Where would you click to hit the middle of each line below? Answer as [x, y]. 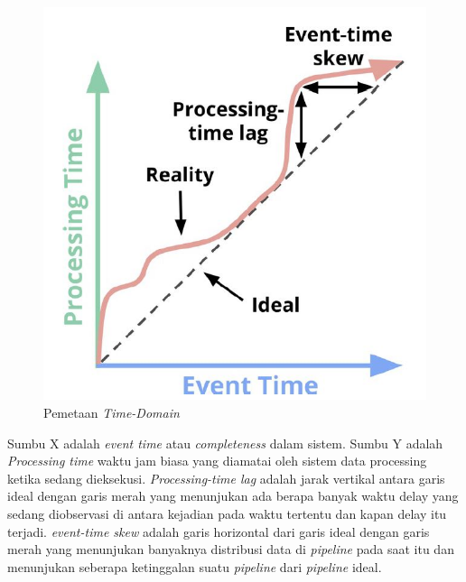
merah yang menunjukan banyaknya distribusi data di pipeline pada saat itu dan [231, 549]
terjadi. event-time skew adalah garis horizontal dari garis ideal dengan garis [219, 531]
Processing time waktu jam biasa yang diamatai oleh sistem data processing [217, 461]
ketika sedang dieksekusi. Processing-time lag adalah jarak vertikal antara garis [226, 478]
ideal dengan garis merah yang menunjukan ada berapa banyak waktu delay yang [233, 496]
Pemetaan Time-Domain [112, 412]
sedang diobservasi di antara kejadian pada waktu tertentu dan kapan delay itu [227, 513]
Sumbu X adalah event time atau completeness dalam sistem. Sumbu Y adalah [225, 443]
